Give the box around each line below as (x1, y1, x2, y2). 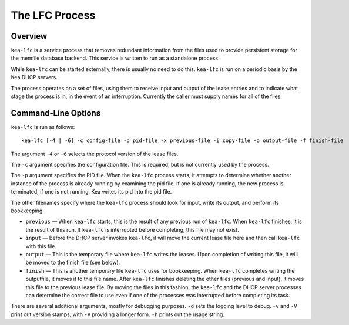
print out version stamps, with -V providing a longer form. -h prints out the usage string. (11, 311, 224, 318)
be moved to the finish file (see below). (25, 259, 120, 266)
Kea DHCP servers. (11, 74, 58, 81)
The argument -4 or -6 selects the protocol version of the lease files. (11, 150, 179, 157)
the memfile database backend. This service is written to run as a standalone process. (11, 55, 220, 62)
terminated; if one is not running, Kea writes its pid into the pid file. (11, 188, 172, 195)
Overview (11, 31, 48, 41)
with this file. (25, 242, 57, 249)
